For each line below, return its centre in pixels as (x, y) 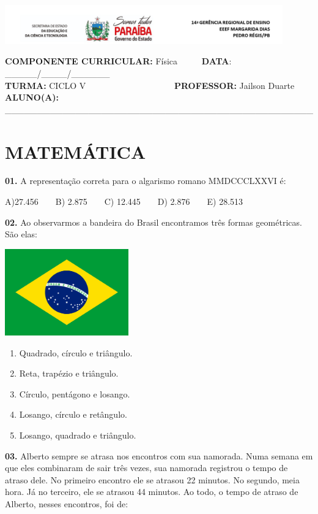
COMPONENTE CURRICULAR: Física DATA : (118, 61)
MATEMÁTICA (76, 151)
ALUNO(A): (32, 97)
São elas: (21, 234)
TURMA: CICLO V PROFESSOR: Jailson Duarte (150, 85)
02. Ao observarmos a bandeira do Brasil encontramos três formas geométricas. (153, 222)
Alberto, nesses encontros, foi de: (67, 503)
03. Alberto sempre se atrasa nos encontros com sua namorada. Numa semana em (159, 455)
